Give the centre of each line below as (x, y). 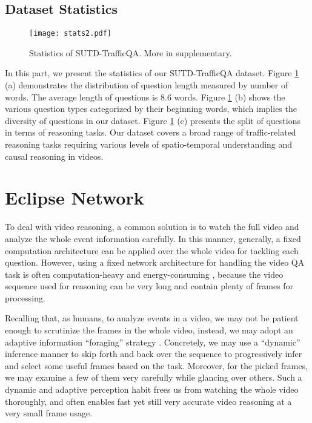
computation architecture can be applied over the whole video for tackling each (152, 250)
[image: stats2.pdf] (71, 34)
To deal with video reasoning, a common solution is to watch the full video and (152, 227)
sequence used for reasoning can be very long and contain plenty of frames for (149, 286)
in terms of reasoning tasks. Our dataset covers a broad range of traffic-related (151, 132)
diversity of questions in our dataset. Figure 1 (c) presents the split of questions (153, 120)
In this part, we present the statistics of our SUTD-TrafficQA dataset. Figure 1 (152, 73)
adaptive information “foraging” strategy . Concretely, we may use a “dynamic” (153, 342)
